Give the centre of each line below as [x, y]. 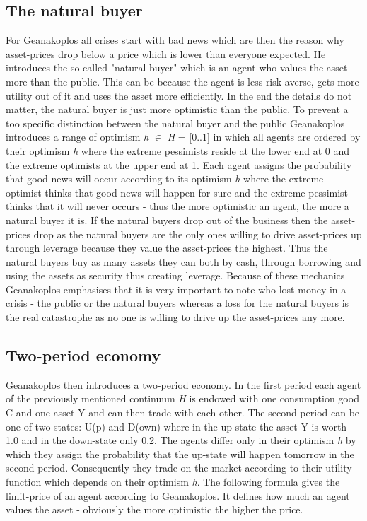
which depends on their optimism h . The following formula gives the [192, 482]
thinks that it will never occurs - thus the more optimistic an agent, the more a [177, 206]
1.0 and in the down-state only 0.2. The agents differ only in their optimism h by [181, 440]
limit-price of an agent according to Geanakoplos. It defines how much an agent [178, 495]
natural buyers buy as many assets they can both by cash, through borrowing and [183, 261]
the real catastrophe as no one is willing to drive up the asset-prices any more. [175, 317]
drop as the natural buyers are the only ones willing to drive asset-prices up [198, 234]
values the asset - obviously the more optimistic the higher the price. [155, 509]
